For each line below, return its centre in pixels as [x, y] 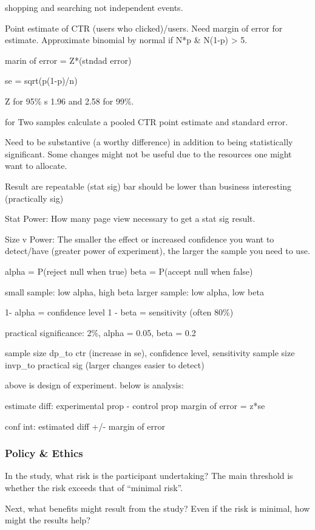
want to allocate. [36, 166]
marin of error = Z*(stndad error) [68, 60]
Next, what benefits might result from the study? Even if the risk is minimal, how [157, 508]
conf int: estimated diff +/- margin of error [85, 426]
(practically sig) [34, 198]
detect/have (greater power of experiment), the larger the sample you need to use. [157, 251]
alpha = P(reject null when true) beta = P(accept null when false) [129, 271]
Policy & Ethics [44, 453]
